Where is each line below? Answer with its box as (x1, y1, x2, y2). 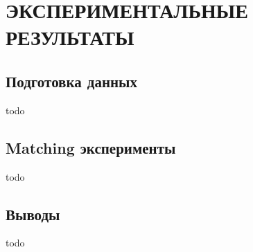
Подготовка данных (6, 70, 137, 91)
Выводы (6, 203, 60, 224)
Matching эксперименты (6, 136, 176, 158)
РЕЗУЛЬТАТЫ (6, 23, 134, 51)
